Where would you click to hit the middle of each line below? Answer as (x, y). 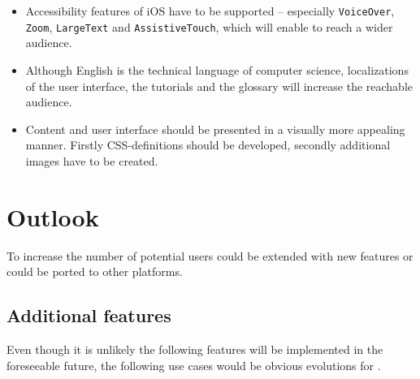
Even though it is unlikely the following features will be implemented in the (195, 349)
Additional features (89, 315)
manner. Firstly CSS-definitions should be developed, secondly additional (208, 145)
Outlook (53, 216)
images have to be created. (92, 160)
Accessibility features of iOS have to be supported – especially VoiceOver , (210, 11)
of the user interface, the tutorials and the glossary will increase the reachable (219, 86)
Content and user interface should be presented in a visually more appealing (215, 129)
